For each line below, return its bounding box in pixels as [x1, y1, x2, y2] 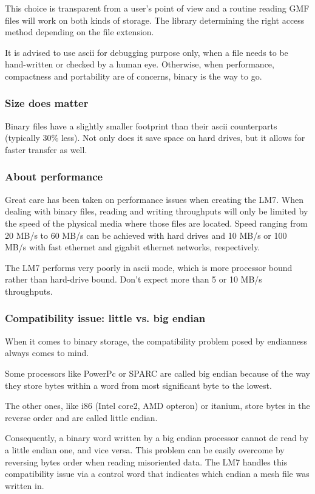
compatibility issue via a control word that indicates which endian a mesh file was [5, 467, 310, 480]
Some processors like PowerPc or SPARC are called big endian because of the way [5, 366, 310, 379]
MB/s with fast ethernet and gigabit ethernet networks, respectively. [5, 241, 260, 253]
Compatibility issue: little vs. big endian [5, 310, 206, 326]
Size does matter [5, 95, 89, 111]
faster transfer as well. [5, 143, 87, 156]
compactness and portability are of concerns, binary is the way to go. [5, 69, 262, 82]
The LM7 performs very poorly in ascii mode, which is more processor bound [5, 261, 293, 273]
